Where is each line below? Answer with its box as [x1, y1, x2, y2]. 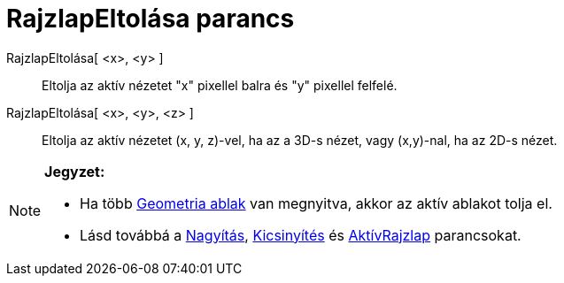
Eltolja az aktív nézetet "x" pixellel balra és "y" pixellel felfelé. [42, 77, 398, 93]
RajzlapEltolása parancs [6, 4, 295, 34]
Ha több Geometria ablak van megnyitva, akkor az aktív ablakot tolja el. [80, 194, 552, 212]
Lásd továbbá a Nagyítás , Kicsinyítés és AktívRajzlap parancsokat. [80, 226, 522, 244]
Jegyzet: [44, 162, 105, 180]
